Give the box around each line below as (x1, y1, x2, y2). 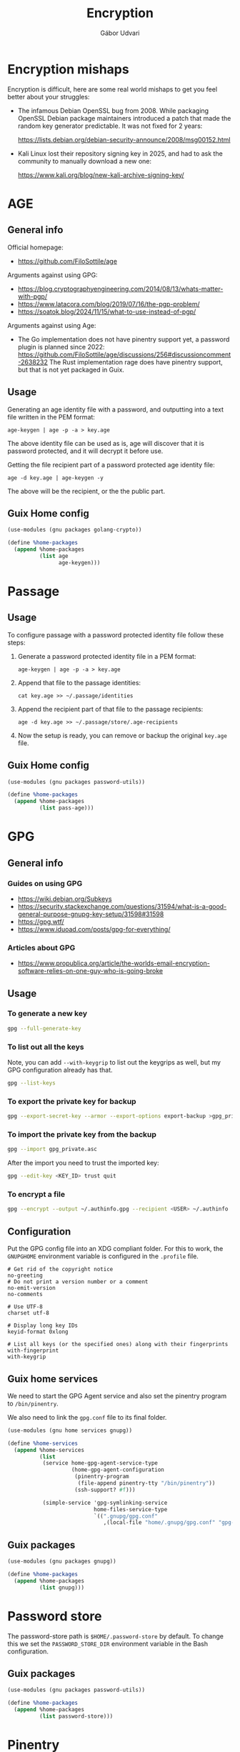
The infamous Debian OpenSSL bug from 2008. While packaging (17, 106, 209, 115)
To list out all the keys (7, 1042, 84, 1052)
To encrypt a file (7, 1190, 66, 1200)
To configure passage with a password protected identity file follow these (7, 630, 224, 639)
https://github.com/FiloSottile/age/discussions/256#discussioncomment (17, 350, 231, 359)
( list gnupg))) (39, 1584, 84, 1591)
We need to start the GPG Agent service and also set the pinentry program (7, 1391, 227, 1400)
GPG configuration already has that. (7, 1066, 113, 1075)
